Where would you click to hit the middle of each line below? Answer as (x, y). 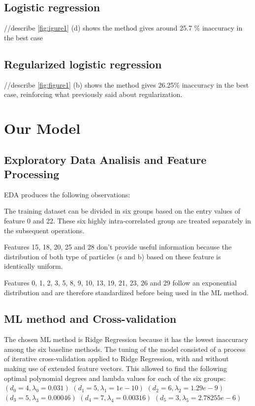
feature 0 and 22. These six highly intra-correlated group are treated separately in (127, 220)
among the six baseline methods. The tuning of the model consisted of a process (125, 349)
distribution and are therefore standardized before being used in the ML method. (126, 292)
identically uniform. (33, 266)
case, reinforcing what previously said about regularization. (93, 94)
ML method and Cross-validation (90, 319)
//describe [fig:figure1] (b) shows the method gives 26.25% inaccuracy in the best (127, 84)
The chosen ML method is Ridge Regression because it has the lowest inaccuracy (126, 339)
